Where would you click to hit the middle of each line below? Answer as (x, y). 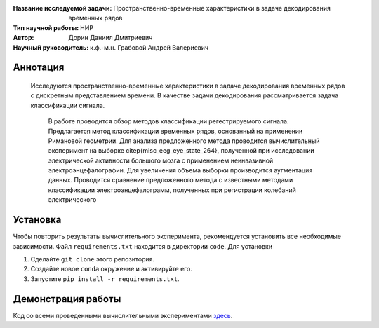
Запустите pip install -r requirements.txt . (105, 279)
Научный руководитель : (51, 47)
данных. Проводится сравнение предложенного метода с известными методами (171, 180)
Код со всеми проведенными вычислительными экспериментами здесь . (123, 315)
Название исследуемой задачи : (62, 8)
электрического (72, 200)
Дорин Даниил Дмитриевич (111, 38)
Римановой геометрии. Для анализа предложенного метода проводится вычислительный (184, 141)
